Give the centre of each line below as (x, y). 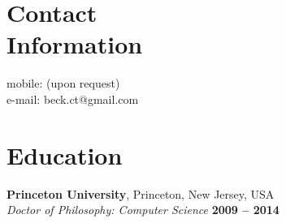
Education (65, 154)
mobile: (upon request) (63, 83)
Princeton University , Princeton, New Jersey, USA (141, 193)
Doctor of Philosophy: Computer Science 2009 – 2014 (143, 210)
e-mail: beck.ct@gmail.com (73, 99)
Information (75, 44)
